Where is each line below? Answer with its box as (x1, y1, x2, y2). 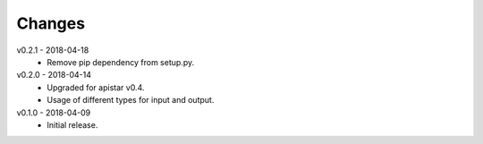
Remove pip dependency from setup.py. (47, 56, 195, 67)
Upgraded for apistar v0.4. (47, 81, 145, 93)
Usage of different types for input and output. (47, 95, 215, 106)
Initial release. (47, 119, 98, 130)
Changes (16, 13, 85, 33)
